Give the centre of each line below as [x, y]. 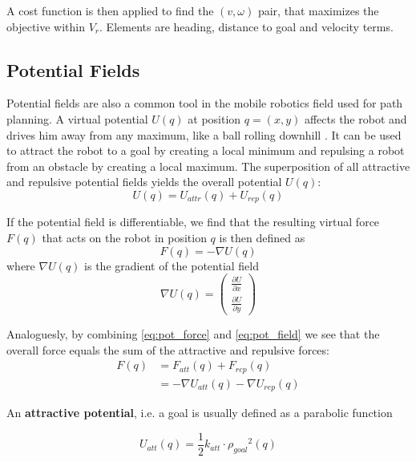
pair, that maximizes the [318, 10]
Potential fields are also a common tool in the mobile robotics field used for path [205, 103]
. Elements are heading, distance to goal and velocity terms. [246, 26]
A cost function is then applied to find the [110, 10]
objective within [46, 26]
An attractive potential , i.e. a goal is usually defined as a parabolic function [200, 413]
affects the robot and [355, 118]
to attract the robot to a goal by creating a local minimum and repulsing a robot [206, 150]
